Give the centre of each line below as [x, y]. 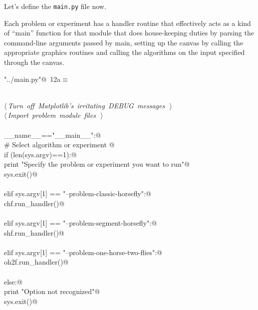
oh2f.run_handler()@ [36, 262]
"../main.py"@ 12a [32, 79]
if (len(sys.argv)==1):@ [40, 154]
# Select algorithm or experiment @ [59, 145]
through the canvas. [34, 62]
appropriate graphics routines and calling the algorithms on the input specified [125, 52]
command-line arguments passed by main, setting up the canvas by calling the [124, 42]
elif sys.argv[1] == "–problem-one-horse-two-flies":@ [83, 252]
